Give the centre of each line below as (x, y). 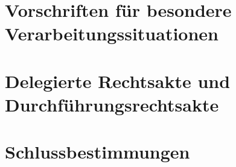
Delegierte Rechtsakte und (118, 80)
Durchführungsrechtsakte (112, 104)
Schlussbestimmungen (97, 152)
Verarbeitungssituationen (112, 33)
